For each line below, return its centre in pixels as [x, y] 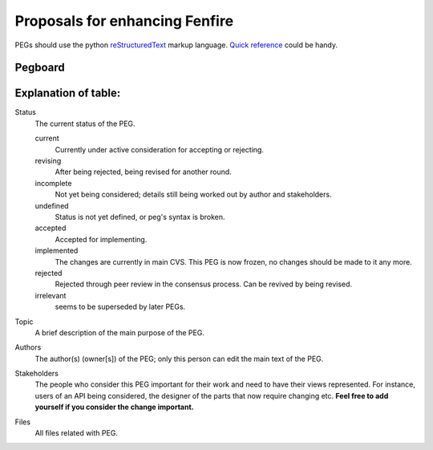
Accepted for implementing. [101, 239]
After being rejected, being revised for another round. [143, 172]
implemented [57, 251]
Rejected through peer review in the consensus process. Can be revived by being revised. [204, 284]
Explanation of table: [68, 93]
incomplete [53, 183]
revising [48, 161]
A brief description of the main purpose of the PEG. [119, 332]
